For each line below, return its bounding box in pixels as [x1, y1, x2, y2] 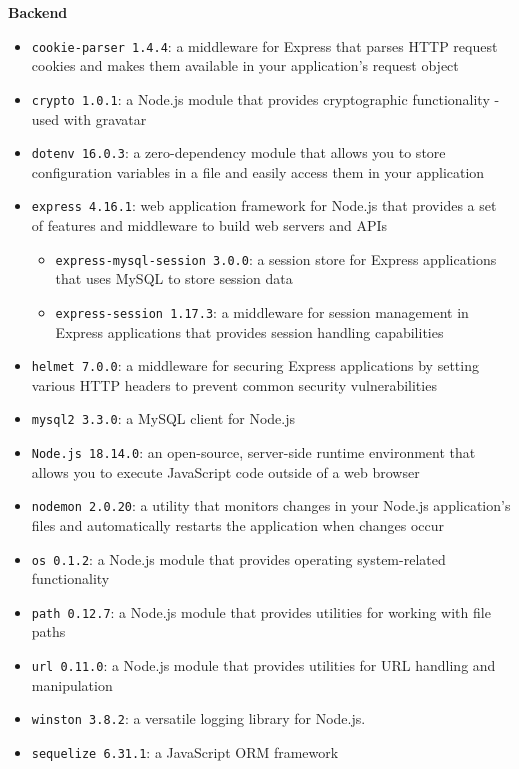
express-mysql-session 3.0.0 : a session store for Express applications [55, 248, 497, 269]
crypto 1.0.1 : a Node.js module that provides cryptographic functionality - [31, 88, 500, 109]
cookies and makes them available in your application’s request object [31, 55, 459, 76]
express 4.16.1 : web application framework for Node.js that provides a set [31, 195, 497, 216]
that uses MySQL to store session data [55, 268, 293, 289]
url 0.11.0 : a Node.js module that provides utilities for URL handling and [31, 655, 496, 675]
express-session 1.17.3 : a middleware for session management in [55, 301, 469, 322]
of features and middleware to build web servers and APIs [31, 215, 388, 235]
